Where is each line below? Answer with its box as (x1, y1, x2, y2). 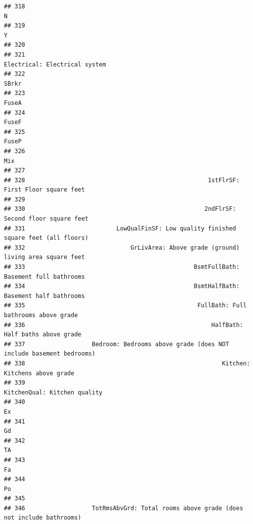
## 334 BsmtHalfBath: (4, 283, 240, 290)
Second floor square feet (4, 215, 88, 223)
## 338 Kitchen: (4, 360, 251, 367)
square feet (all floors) (4, 234, 88, 242)
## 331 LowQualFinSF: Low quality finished (4, 225, 236, 232)
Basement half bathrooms (4, 292, 85, 299)
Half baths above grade (4, 331, 82, 338)
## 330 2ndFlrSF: (4, 205, 236, 213)
